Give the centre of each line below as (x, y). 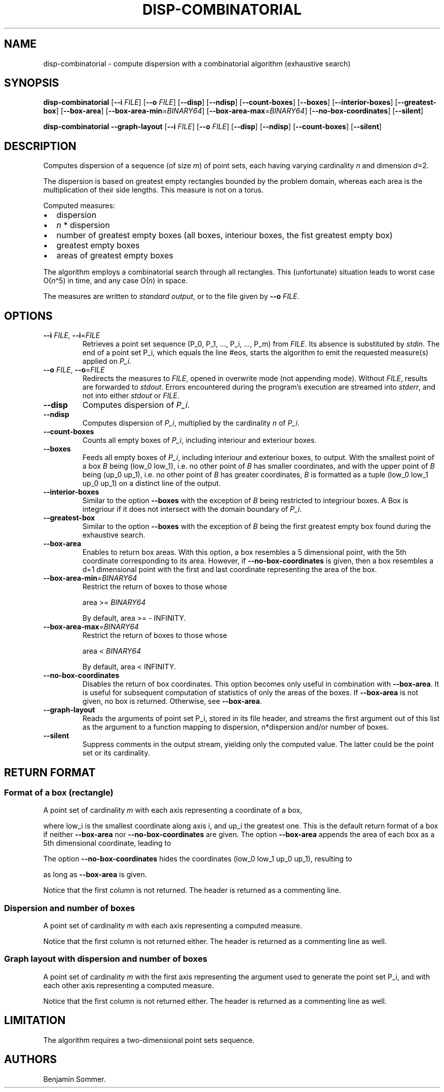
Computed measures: (79, 206)
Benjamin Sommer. (75, 1079)
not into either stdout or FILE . (131, 396)
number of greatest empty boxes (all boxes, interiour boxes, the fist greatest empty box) (225, 235)
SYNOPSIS (32, 83)
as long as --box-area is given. (95, 875)
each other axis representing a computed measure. (128, 985)
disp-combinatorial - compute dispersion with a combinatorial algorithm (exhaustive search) (197, 63)
